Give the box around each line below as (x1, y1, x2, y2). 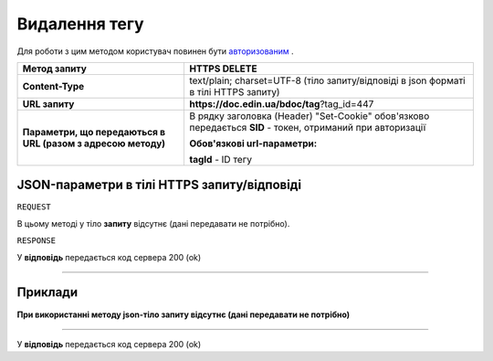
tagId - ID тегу (189, 153, 253, 165)
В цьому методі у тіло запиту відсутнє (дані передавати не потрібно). (16, 218, 290, 228)
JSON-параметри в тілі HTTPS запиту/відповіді (16, 177, 301, 193)
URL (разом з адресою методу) (22, 137, 166, 150)
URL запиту (22, 97, 75, 110)
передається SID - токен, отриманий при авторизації (189, 121, 426, 133)
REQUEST (16, 202, 52, 212)
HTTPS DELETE (189, 62, 257, 75)
